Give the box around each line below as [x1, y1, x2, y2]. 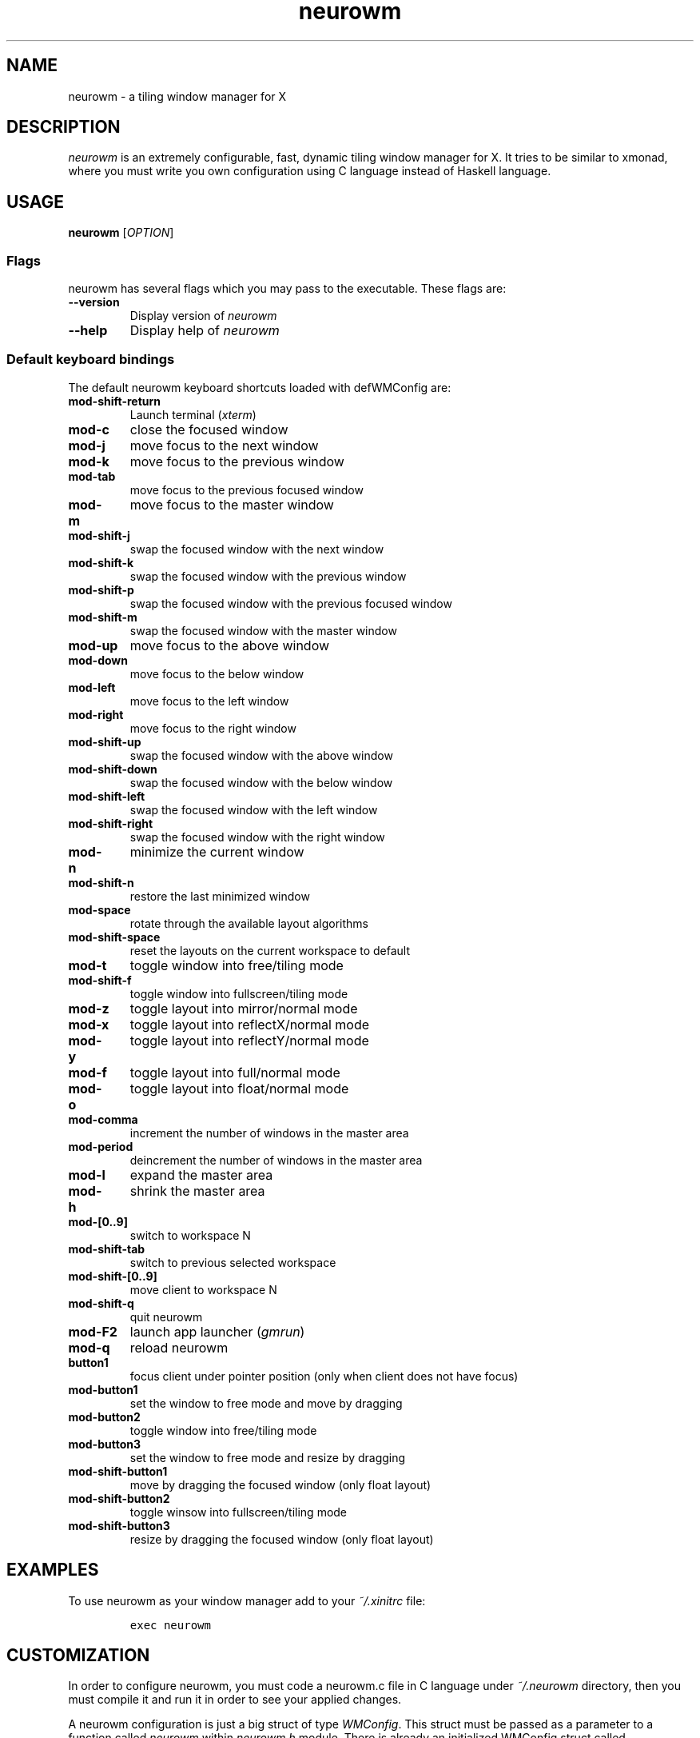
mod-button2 [68, 1409, 141, 1424]
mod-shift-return [68, 394, 161, 408]
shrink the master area [129, 1182, 265, 1199]
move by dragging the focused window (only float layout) [129, 1477, 432, 1492]
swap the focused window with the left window [129, 802, 378, 817]
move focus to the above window [129, 637, 330, 653]
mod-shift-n [68, 875, 134, 889]
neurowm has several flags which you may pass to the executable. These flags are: [68, 282, 507, 296]
